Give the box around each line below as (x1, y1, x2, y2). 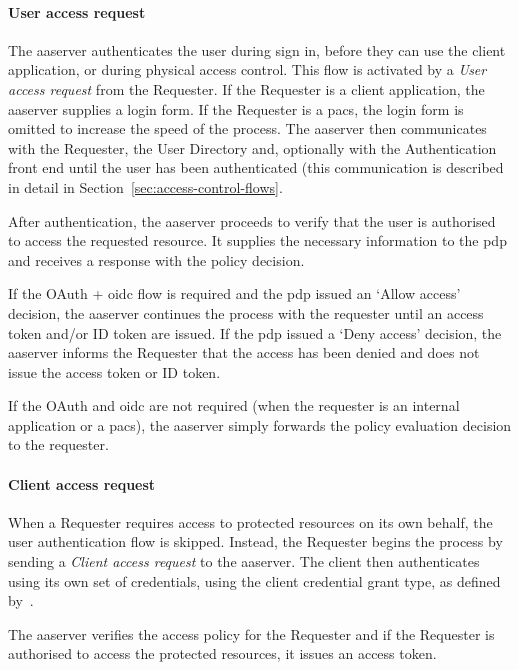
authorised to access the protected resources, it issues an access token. (8, 643, 437, 664)
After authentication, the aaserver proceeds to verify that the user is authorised (8, 210, 496, 231)
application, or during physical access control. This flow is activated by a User (8, 59, 487, 80)
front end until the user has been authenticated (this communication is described (8, 157, 504, 178)
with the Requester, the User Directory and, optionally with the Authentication (8, 137, 497, 158)
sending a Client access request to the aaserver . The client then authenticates (8, 551, 480, 572)
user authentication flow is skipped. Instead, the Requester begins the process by (8, 531, 503, 552)
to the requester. (8, 434, 109, 455)
